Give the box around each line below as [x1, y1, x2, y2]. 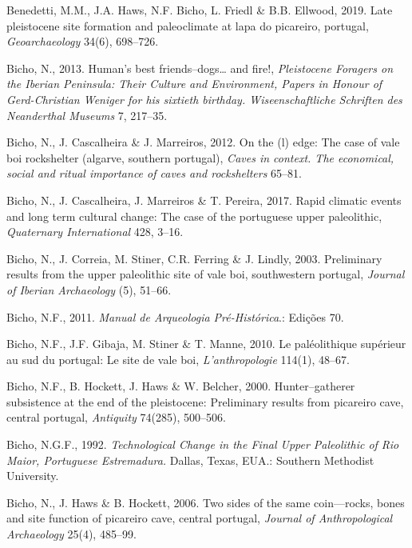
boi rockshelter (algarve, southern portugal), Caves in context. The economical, [6, 149, 394, 166]
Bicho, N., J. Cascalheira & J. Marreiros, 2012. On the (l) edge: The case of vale [6, 134, 400, 150]
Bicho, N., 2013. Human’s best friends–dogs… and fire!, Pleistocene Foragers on [6, 59, 393, 76]
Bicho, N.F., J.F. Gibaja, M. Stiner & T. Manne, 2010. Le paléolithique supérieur [6, 335, 406, 352]
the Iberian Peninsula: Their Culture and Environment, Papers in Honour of [6, 75, 382, 92]
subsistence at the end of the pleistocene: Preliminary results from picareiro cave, [6, 393, 404, 410]
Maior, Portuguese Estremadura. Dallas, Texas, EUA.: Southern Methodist [6, 451, 374, 468]
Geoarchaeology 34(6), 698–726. [6, 33, 159, 50]
